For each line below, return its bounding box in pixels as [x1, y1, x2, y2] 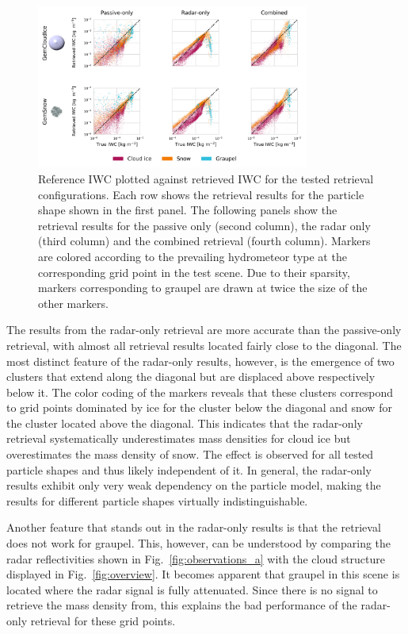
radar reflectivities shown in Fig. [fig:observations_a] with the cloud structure [6, 550, 386, 567]
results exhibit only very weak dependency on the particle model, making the [6, 477, 381, 494]
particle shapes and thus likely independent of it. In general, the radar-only [6, 461, 372, 478]
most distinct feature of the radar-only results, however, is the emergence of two [6, 352, 395, 369]
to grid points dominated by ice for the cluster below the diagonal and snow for [6, 399, 392, 416]
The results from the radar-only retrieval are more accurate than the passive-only [6, 321, 402, 338]
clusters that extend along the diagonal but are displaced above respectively [6, 368, 376, 385]
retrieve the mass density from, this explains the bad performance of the [6, 597, 357, 613]
